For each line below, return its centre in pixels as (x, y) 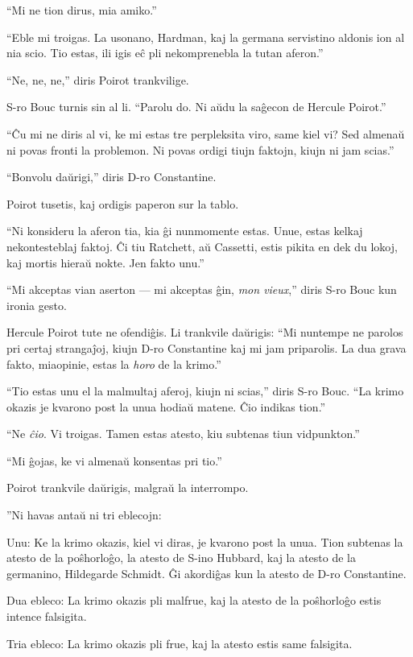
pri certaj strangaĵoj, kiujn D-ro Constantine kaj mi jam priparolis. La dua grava (206, 347)
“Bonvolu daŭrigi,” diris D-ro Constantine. (112, 177)
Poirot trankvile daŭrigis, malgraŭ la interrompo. (128, 488)
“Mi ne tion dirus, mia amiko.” (82, 10)
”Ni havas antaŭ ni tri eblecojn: (84, 515)
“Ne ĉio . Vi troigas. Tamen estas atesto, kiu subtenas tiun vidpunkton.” (183, 434)
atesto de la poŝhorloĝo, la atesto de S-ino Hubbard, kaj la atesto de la (181, 558)
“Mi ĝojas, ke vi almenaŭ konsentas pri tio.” (114, 460)
